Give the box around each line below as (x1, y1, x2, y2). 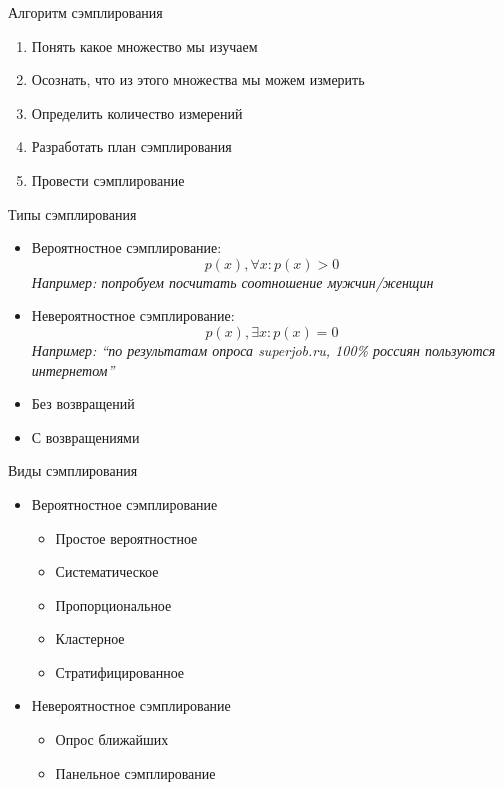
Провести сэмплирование (31, 169, 185, 190)
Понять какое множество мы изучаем (31, 35, 258, 56)
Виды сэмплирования (8, 460, 138, 481)
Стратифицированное (55, 661, 185, 682)
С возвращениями (31, 426, 140, 447)
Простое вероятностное (55, 527, 198, 548)
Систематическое (55, 561, 159, 582)
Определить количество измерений (31, 102, 243, 123)
